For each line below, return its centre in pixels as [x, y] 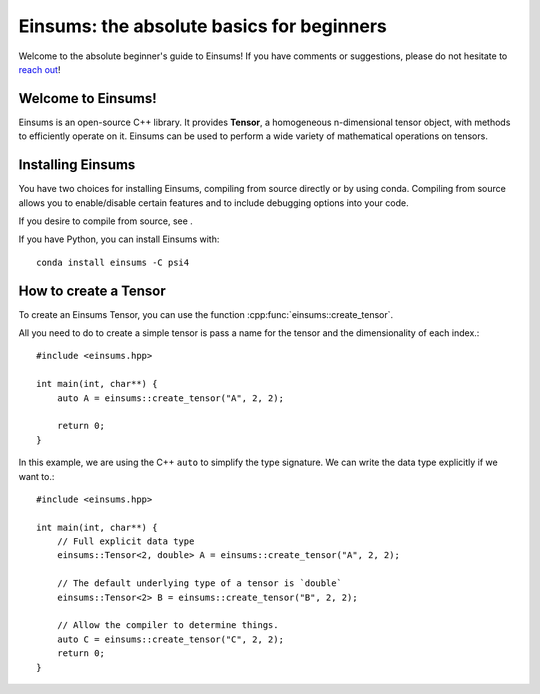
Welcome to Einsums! [87, 98]
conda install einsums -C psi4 [113, 262]
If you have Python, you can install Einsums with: [119, 239]
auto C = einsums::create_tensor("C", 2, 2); [170, 639]
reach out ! [39, 69]
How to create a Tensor [92, 290]
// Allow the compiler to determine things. [167, 625]
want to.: [36, 476]
